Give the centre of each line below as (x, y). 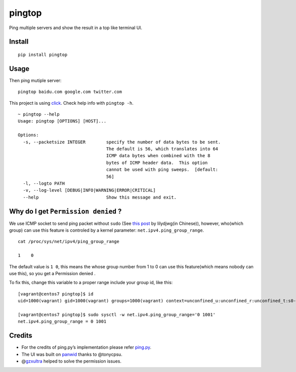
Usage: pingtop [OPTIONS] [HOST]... (62, 121)
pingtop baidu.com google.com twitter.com (70, 92)
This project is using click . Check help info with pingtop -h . (71, 103)
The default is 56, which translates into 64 (162, 149)
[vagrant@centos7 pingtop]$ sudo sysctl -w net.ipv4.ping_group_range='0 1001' (117, 314)
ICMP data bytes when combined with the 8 (158, 156)
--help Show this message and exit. (100, 197)
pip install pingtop (43, 55)
